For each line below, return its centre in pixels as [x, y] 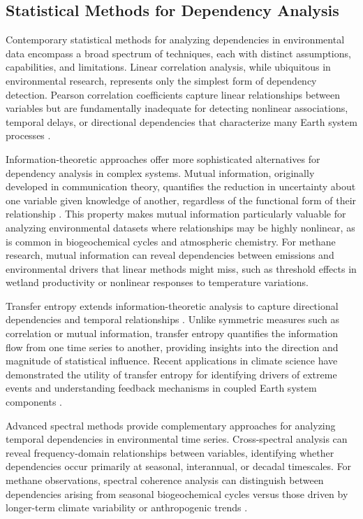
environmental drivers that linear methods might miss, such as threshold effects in [181, 268]
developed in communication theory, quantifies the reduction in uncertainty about [181, 186]
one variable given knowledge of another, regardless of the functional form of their [181, 200]
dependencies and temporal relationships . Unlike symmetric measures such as [172, 319]
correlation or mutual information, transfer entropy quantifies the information [172, 333]
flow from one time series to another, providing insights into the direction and [172, 347]
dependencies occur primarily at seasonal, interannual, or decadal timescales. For [179, 466]
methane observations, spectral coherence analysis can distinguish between [165, 480]
